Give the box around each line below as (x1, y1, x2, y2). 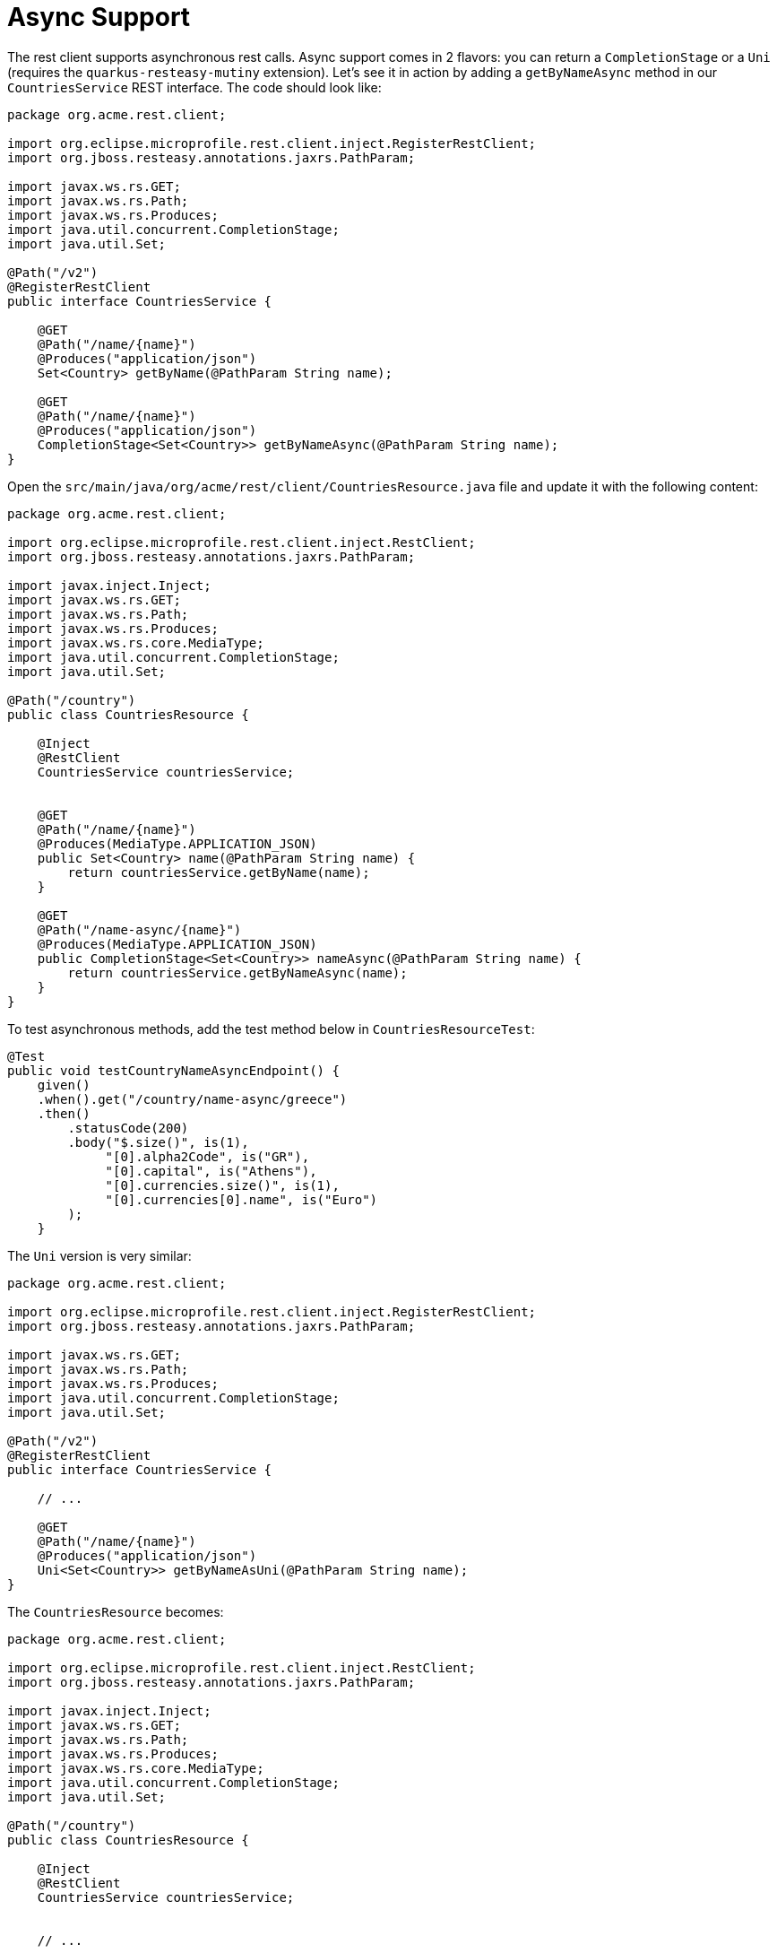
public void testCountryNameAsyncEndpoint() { (7, 1063, 340, 1078)
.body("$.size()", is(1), (67, 1134, 249, 1150)
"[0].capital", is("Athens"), (105, 1163, 317, 1178)
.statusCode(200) (67, 1120, 189, 1135)
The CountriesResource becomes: (7, 1603, 224, 1619)
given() (37, 1077, 91, 1092)
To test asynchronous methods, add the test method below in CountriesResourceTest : (7, 1020, 535, 1037)
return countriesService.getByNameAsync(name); (67, 965, 408, 980)
